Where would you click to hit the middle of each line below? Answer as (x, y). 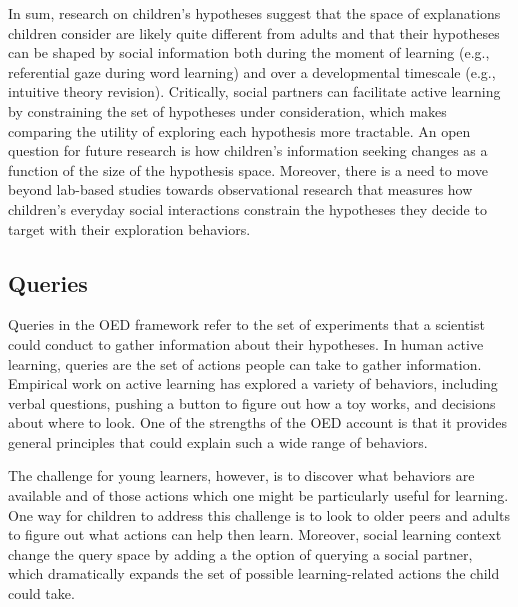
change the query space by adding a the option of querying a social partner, (240, 553)
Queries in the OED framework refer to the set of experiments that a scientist (246, 324)
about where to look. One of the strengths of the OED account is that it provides (257, 422)
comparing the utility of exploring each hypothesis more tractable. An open (239, 130)
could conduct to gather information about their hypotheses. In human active (246, 343)
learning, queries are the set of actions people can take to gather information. (245, 363)
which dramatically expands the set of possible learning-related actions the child (254, 573)
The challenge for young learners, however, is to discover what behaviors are (241, 475)
